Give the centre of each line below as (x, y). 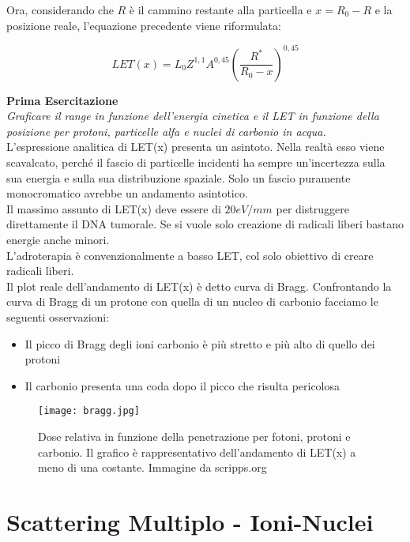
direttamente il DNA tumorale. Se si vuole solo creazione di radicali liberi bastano (205, 224)
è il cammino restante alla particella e (220, 9)
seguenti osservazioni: (58, 317)
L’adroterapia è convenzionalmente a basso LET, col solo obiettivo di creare (190, 255)
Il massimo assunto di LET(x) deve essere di (114, 208)
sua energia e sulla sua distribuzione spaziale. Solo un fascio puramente (179, 177)
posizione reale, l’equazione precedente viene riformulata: (144, 25)
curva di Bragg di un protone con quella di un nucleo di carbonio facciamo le (192, 301)
